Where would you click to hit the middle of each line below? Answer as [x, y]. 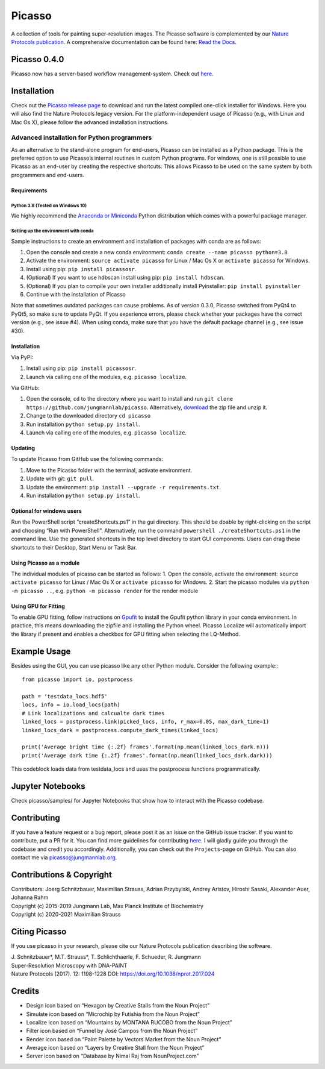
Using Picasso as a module [45, 563]
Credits [25, 991]
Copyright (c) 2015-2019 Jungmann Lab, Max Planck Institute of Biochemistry [107, 906]
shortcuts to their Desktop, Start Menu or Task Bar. [74, 547]
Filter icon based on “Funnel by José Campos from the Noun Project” [112, 1031]
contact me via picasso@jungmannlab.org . [64, 857]
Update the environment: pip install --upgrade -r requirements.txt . [124, 487]
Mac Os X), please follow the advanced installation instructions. [90, 122]
